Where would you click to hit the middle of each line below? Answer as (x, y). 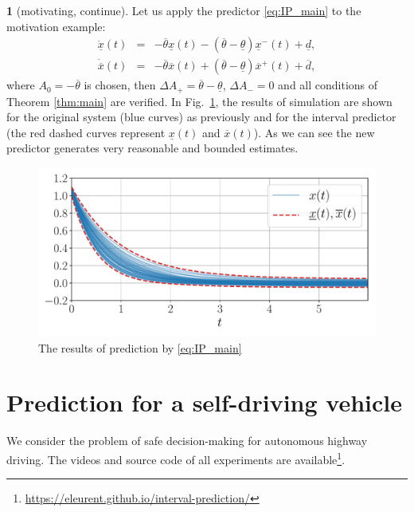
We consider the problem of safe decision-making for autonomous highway (187, 441)
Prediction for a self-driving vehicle (205, 402)
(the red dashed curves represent (86, 132)
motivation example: (56, 26)
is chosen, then (120, 85)
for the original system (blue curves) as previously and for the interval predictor (201, 117)
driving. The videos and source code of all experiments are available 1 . (176, 458)
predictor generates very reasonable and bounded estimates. (152, 148)
